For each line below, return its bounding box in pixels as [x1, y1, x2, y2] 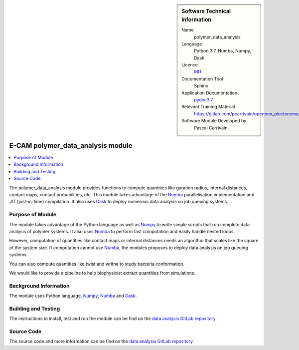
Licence [181, 62, 198, 68]
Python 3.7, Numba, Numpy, [194, 48, 252, 54]
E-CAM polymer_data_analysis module [9, 141, 133, 150]
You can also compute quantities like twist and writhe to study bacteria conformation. [9, 261, 184, 267]
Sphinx [194, 83, 209, 89]
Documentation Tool [181, 75, 223, 82]
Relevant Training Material [181, 104, 235, 110]
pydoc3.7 [194, 97, 213, 103]
